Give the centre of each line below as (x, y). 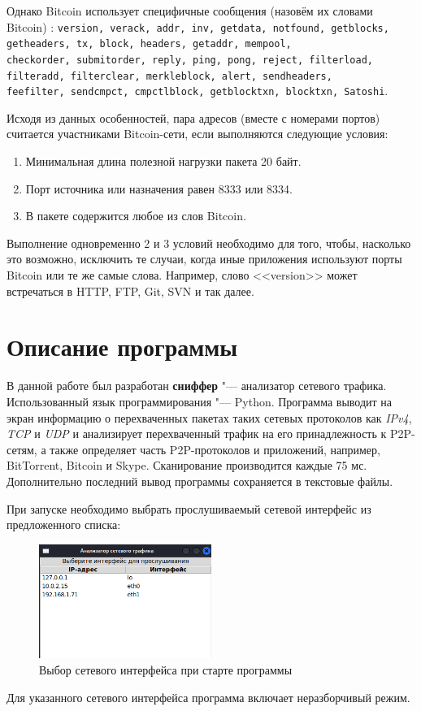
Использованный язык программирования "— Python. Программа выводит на (200, 401)
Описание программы (122, 347)
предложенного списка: (64, 525)
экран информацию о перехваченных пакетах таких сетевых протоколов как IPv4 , (209, 417)
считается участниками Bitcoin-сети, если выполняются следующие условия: (197, 134)
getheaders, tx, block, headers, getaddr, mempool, (149, 44)
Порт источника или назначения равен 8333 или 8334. (159, 188)
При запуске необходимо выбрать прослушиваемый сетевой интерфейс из (189, 508)
